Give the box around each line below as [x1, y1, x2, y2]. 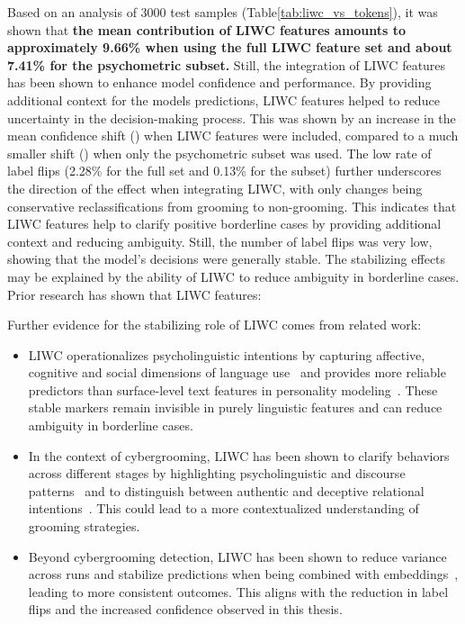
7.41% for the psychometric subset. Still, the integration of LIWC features [7, 55, 446, 74]
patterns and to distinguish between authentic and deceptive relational [28, 481, 425, 500]
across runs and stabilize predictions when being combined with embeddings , [28, 565, 459, 583]
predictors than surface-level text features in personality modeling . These [28, 380, 438, 399]
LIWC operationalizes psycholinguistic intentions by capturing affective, [28, 345, 425, 364]
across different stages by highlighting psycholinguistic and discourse [28, 464, 406, 483]
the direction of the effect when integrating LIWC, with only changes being [7, 178, 423, 197]
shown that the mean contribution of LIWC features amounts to [7, 20, 407, 39]
